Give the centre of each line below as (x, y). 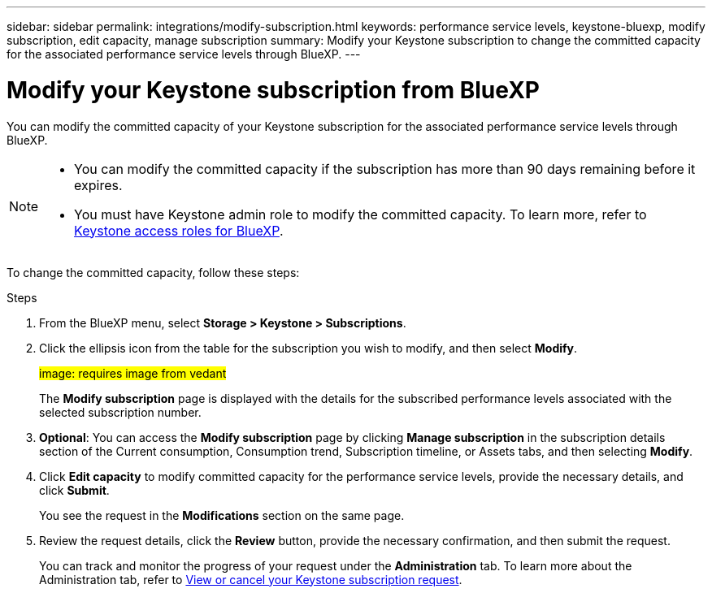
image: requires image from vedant (133, 373)
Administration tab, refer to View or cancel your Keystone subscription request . (251, 579)
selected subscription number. (120, 412)
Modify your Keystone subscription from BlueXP (273, 90)
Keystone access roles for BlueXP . (179, 230)
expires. (98, 185)
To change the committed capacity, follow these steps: (153, 272)
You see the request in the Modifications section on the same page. (222, 515)
